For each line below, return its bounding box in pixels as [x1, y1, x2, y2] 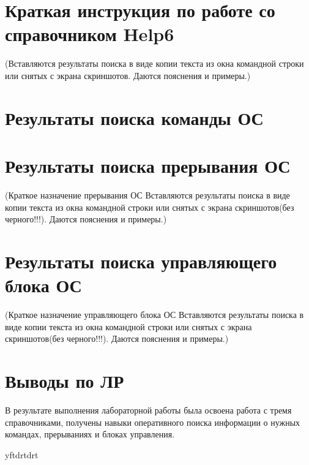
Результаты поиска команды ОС [5, 105, 264, 130]
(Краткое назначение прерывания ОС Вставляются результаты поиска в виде [5, 189, 290, 201]
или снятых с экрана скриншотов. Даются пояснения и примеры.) [5, 69, 251, 81]
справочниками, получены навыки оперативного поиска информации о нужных [5, 415, 300, 428]
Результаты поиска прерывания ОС [5, 153, 291, 178]
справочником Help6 [5, 21, 174, 47]
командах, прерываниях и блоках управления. [5, 428, 175, 440]
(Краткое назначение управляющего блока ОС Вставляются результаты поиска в [5, 308, 304, 321]
